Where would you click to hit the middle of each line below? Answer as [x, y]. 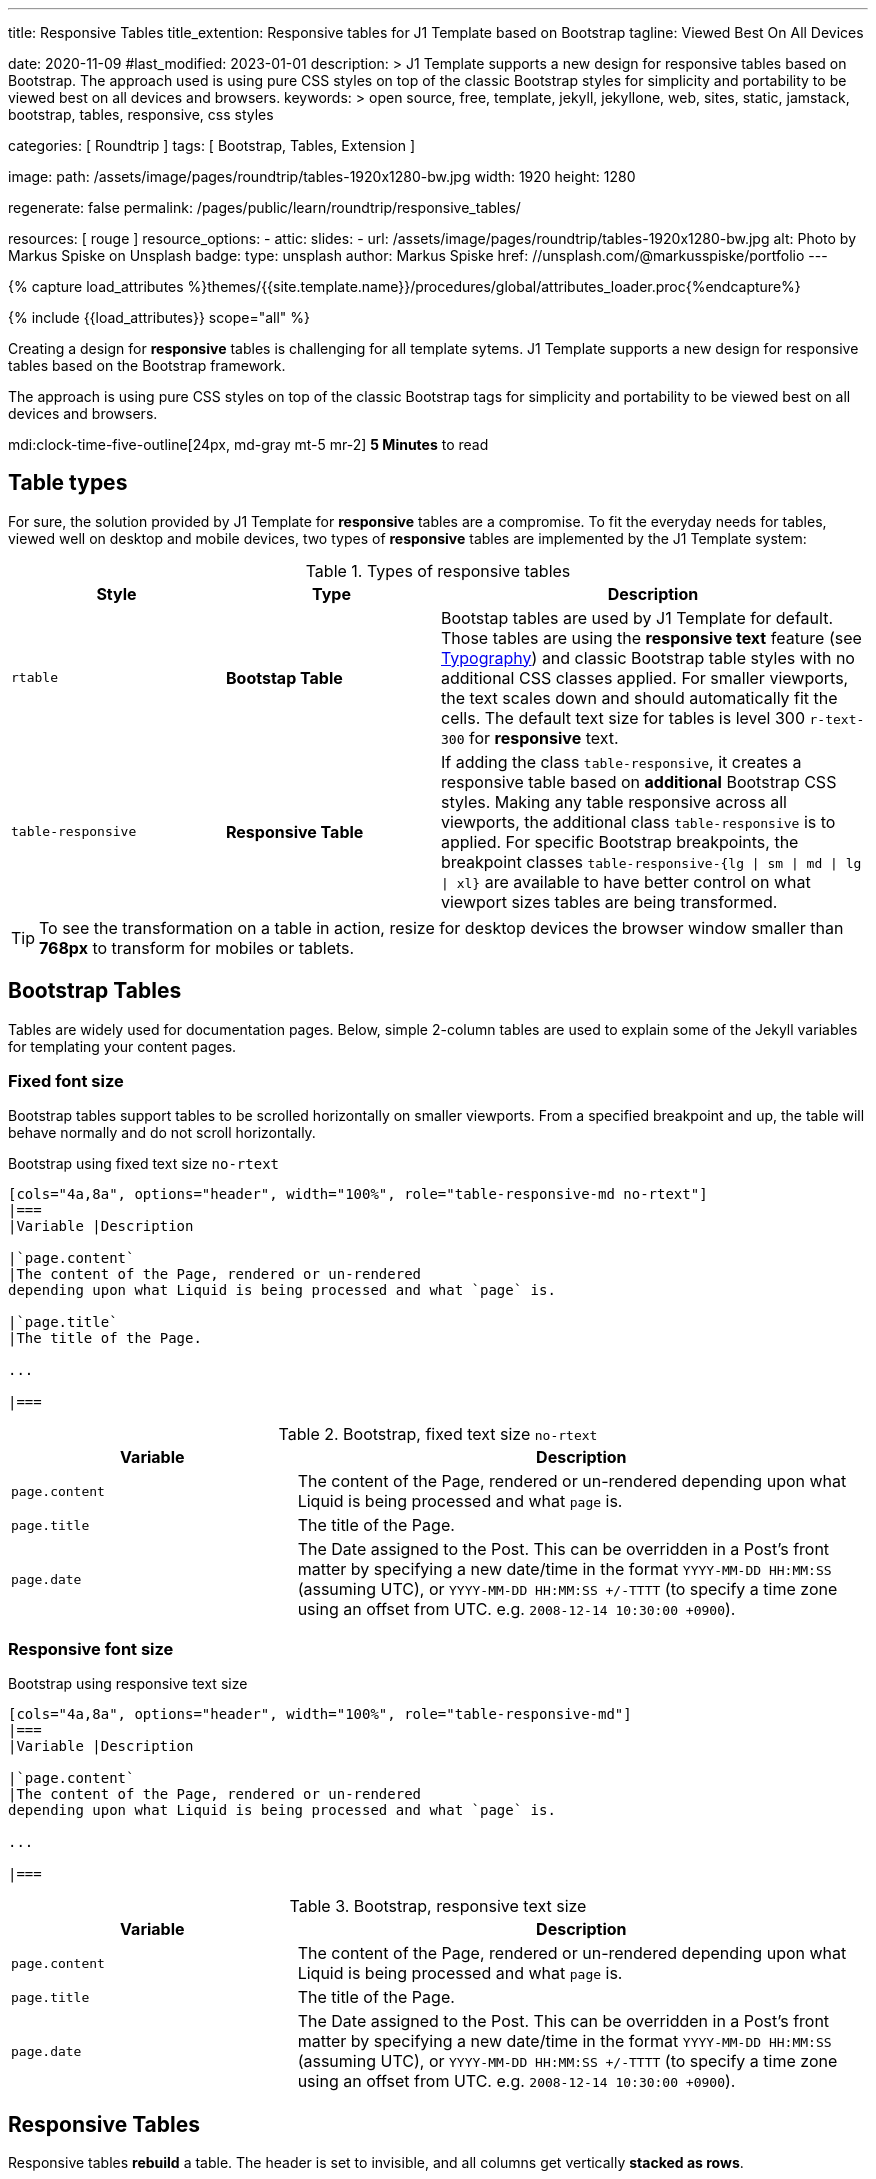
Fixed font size [66, 1081]
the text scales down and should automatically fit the [639, 697]
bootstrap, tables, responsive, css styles [141, 114]
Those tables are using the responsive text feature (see [651, 637]
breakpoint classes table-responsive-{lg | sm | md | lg [651, 861]
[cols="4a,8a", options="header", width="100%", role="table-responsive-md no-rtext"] [358, 1194]
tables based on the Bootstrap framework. [147, 365]
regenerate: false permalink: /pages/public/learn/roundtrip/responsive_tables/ [264, 207]
